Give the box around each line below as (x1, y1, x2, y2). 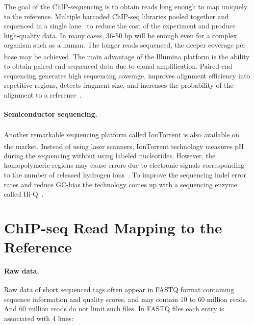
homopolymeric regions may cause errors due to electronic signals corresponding (4, 160, 245, 170)
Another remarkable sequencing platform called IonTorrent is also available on (4, 129, 239, 140)
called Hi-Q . (4, 189, 44, 199)
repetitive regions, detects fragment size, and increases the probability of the (4, 80, 234, 90)
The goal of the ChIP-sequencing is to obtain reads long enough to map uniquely (4, 1, 248, 11)
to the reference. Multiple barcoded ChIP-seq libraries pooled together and (4, 11, 229, 21)
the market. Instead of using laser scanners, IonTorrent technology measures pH (4, 141, 244, 151)
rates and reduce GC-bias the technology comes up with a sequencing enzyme (4, 179, 237, 189)
